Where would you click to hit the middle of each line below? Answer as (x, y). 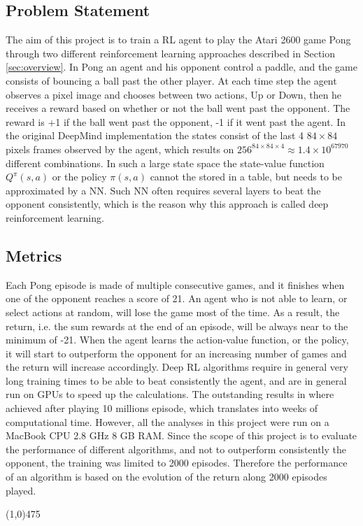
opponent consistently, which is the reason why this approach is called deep (167, 204)
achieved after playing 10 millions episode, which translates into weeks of (162, 408)
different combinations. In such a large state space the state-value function (165, 163)
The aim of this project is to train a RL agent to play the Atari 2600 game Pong (178, 40)
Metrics (34, 255)
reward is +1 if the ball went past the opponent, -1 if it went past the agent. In (176, 121)
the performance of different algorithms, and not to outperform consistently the (176, 449)
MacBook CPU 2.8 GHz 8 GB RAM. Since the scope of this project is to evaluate (181, 435)
